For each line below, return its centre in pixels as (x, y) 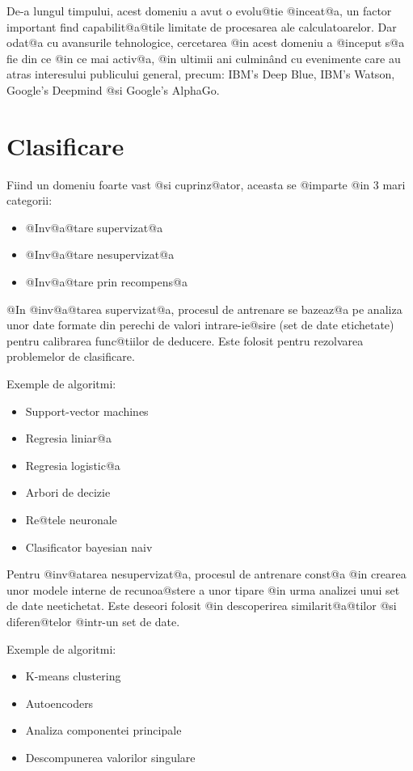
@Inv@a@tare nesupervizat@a (100, 254)
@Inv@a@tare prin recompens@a (106, 282)
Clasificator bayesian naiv (89, 546)
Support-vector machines (87, 411)
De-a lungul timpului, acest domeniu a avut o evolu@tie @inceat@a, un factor (199, 11)
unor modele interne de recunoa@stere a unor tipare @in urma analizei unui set (203, 589)
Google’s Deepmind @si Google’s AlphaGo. (113, 89)
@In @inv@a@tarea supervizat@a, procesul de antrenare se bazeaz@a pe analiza (204, 309)
